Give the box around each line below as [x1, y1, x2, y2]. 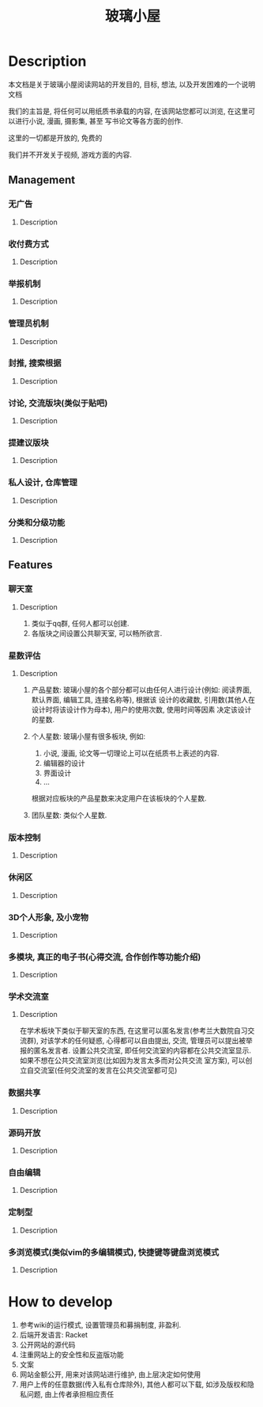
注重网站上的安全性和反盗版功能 [19, 1349, 124, 1359]
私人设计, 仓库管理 [8, 477, 77, 488]
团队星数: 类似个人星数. [31, 810, 107, 820]
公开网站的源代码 [19, 1340, 76, 1349]
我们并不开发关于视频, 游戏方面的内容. [8, 150, 133, 159]
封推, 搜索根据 [8, 357, 62, 369]
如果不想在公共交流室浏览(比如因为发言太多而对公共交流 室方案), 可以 [19, 1056, 246, 1065]
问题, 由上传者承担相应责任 [26, 1389, 115, 1399]
